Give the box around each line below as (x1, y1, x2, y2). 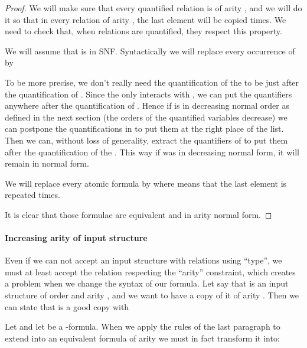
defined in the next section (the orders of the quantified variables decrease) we (5, 110, 288, 123)
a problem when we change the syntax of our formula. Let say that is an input (5, 277, 289, 290)
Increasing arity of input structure (5, 232, 148, 244)
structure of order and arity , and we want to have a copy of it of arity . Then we (5, 289, 299, 301)
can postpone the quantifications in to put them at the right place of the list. (5, 122, 284, 135)
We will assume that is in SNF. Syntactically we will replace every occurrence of (5, 44, 295, 57)
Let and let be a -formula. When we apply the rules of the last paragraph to (5, 320, 280, 333)
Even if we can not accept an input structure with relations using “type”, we (5, 254, 282, 266)
